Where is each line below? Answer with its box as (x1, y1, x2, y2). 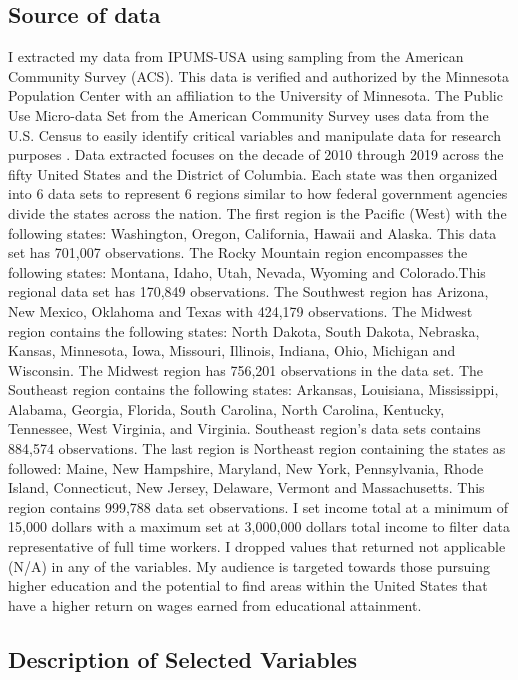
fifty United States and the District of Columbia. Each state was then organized (8, 163, 498, 184)
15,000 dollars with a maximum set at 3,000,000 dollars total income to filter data (8, 516, 510, 537)
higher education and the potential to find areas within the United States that (8, 575, 488, 596)
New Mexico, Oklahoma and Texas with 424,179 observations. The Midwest (8, 300, 473, 321)
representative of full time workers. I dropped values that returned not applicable (8, 536, 506, 557)
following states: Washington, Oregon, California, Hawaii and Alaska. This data (8, 222, 497, 243)
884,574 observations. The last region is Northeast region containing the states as (8, 438, 506, 459)
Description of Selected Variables (8, 643, 358, 674)
